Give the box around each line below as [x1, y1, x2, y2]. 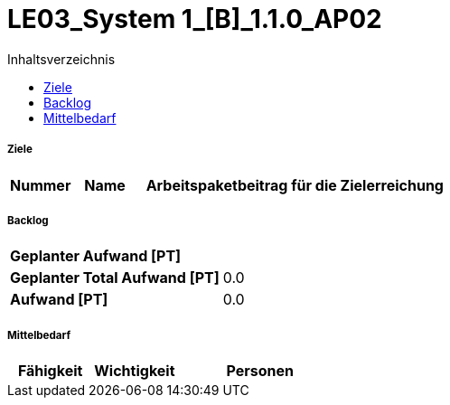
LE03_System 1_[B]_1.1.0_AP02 [7, 4, 382, 34]
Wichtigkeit [94, 362, 175, 381]
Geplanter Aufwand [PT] [10, 247, 182, 266]
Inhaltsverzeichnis [7, 51, 116, 67]
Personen [226, 362, 295, 381]
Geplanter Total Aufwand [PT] [10, 268, 220, 287]
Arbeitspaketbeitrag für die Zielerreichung [145, 175, 444, 194]
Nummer [10, 175, 71, 194]
